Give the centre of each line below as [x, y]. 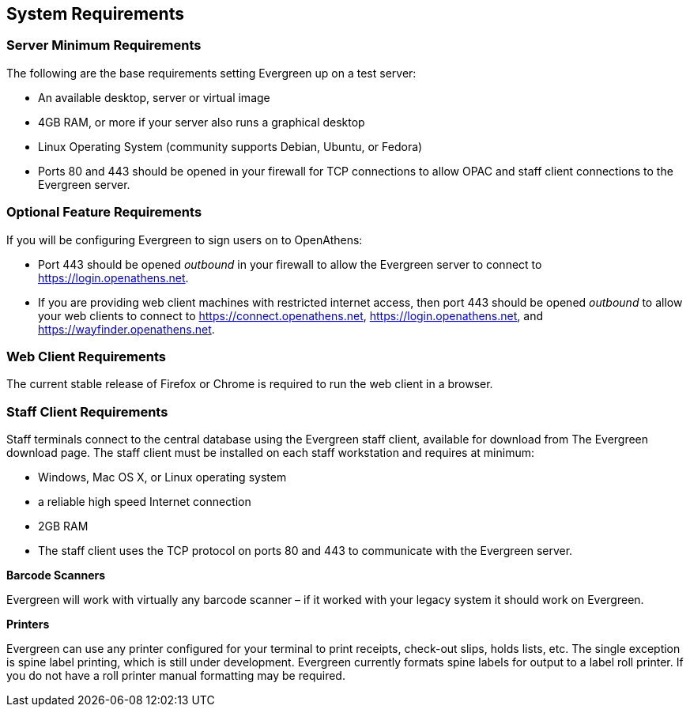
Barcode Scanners [56, 575]
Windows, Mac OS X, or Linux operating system [162, 477]
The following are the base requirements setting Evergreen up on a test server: [211, 73]
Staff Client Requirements [87, 411]
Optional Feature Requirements [104, 212]
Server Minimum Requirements [104, 45]
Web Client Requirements [86, 356]
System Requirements [95, 14]
